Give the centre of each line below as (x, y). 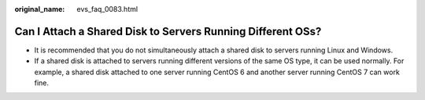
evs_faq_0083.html (107, 9)
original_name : (40, 9)
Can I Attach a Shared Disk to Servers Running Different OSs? (168, 31)
